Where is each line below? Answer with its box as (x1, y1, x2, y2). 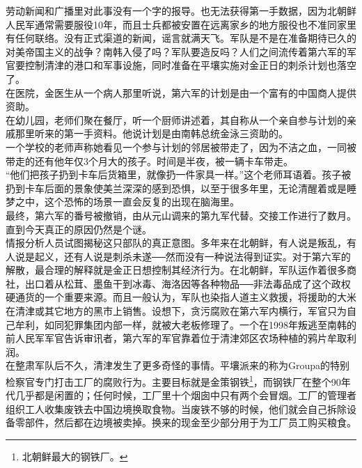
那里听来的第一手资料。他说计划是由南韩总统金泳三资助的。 (15, 126, 288, 141)
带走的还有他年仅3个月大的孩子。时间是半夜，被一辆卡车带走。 (6, 153, 293, 168)
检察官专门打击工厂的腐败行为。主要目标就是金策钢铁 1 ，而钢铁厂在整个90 (6, 373, 341, 389)
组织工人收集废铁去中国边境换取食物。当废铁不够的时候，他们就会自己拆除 (6, 401, 347, 416)
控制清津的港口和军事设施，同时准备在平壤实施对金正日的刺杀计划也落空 (24, 58, 356, 72)
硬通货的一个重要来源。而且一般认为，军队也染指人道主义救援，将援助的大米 (6, 290, 356, 304)
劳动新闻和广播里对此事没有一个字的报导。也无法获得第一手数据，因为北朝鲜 (6, 3, 356, 17)
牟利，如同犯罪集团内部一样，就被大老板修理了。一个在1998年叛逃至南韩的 (15, 317, 356, 331)
